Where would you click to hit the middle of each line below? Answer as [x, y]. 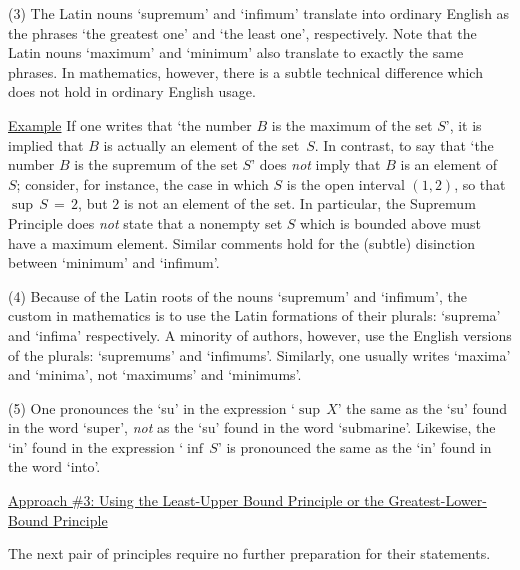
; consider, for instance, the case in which [142, 183]
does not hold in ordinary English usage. [132, 91]
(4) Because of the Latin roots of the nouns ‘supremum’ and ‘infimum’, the [237, 295]
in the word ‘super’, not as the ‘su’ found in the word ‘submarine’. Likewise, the [252, 427]
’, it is [463, 124]
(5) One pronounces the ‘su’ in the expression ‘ [151, 407]
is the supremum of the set [156, 164]
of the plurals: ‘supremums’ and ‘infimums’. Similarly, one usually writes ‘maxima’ [259, 354]
